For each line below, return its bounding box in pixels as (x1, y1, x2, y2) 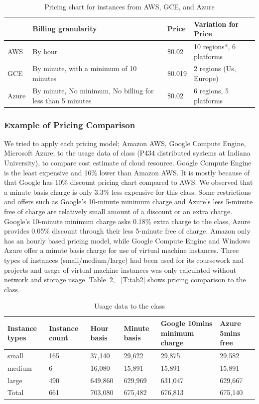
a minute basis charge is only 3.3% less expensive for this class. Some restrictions (4, 186, 251, 197)
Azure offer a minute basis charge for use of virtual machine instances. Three (4, 245, 239, 255)
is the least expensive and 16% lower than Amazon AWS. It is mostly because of (4, 167, 250, 177)
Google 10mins (160, 318, 213, 328)
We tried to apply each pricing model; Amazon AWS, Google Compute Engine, (4, 138, 246, 148)
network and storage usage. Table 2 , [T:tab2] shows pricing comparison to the (4, 274, 246, 285)
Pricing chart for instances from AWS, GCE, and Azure (44, 1, 215, 11)
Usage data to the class (94, 301, 165, 311)
